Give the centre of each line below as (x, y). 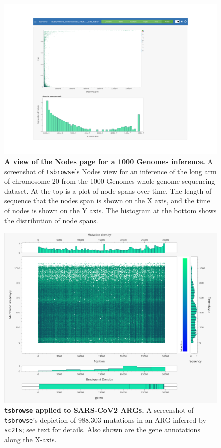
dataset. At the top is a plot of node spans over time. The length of (108, 191)
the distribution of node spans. (51, 220)
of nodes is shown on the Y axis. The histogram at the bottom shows (111, 210)
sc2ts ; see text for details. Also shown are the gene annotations (102, 430)
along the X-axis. (30, 439)
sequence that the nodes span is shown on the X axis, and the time (107, 201)
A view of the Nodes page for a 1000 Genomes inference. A (108, 161)
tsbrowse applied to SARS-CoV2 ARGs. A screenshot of (99, 410)
